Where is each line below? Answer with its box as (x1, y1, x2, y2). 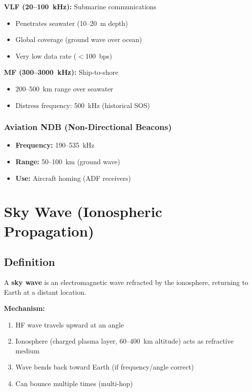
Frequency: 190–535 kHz (15, 140, 95, 150)
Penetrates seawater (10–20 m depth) (15, 18, 128, 28)
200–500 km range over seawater (15, 83, 113, 93)
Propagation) (4, 220, 94, 240)
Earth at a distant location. (4, 286, 86, 297)
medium (15, 345, 40, 355)
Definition (4, 254, 55, 269)
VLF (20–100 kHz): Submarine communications (4, 1, 157, 11)
